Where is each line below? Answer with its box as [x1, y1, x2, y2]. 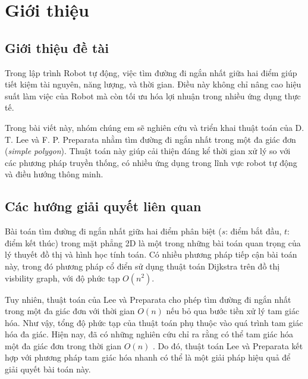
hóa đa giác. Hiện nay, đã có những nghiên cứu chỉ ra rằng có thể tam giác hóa [5, 328, 294, 340]
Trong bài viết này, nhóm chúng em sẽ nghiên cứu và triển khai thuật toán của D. [5, 121, 304, 133]
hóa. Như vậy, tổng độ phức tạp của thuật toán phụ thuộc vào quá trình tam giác [5, 316, 303, 328]
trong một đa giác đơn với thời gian [5, 305, 135, 317]
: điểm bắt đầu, [225, 225, 282, 237]
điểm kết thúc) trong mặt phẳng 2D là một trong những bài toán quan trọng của [5, 236, 301, 249]
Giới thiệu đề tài [5, 38, 109, 57]
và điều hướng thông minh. [5, 168, 103, 180]
